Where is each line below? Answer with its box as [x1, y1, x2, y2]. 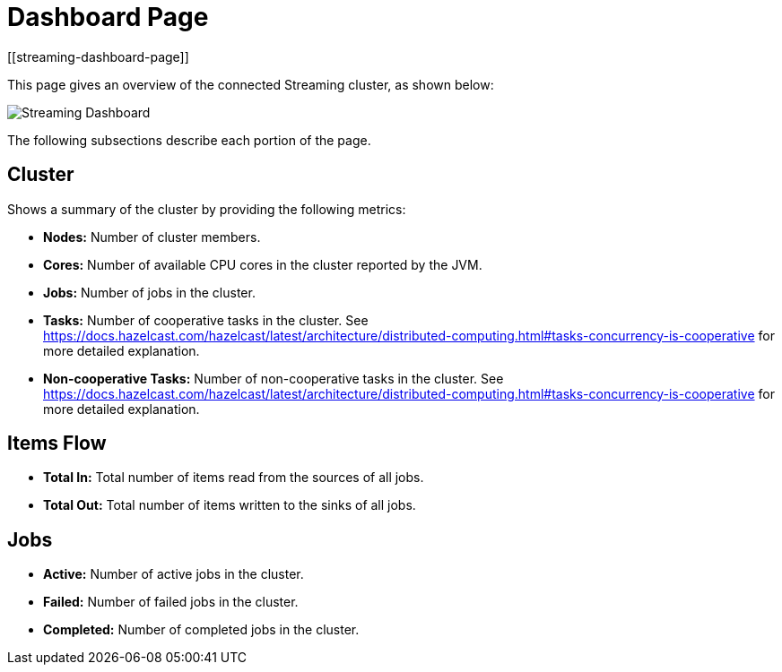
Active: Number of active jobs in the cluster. [43, 566, 304, 582]
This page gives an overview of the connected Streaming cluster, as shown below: [7, 76, 494, 92]
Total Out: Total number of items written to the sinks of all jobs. [43, 497, 416, 513]
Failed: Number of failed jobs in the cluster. [43, 594, 299, 610]
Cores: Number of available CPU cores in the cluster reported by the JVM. [43, 256, 482, 272]
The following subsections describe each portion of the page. [7, 132, 371, 148]
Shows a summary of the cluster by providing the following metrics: [7, 201, 406, 217]
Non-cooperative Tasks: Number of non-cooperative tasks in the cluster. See [43, 370, 504, 386]
